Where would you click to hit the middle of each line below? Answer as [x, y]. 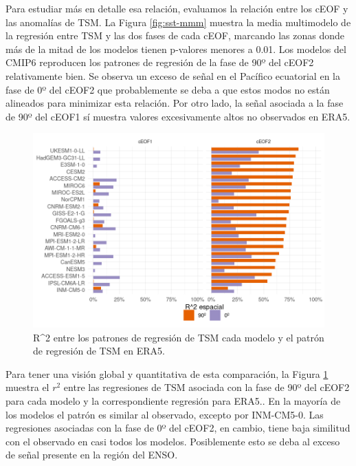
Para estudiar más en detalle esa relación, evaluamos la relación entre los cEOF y [177, 8]
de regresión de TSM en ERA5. [99, 351]
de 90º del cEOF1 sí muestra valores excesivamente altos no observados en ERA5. [178, 116]
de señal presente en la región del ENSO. [92, 455]
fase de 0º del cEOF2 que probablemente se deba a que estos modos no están [168, 89]
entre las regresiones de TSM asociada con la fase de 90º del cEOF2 [207, 387]
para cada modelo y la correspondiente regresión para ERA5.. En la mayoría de [173, 400]
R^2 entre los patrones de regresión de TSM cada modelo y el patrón [179, 337]
